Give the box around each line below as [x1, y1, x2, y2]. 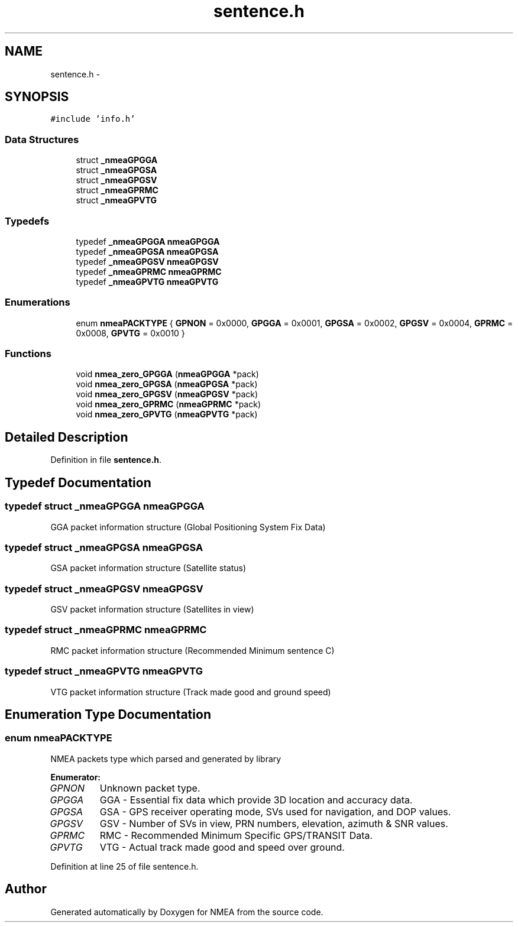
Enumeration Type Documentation [5, 706, 211, 722]
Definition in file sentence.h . [50, 455, 162, 465]
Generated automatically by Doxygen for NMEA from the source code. [50, 906, 323, 917]
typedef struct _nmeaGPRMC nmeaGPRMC [5, 624, 207, 636]
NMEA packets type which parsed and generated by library [50, 753, 281, 764]
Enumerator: [50, 772, 101, 782]
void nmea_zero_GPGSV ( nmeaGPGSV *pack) [76, 389, 258, 400]
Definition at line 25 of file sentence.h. [50, 861, 199, 871]
